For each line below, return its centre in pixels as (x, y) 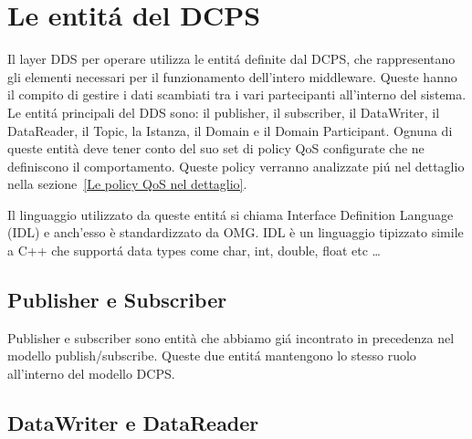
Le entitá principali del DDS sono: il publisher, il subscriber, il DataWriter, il (224, 112)
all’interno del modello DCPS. (91, 374)
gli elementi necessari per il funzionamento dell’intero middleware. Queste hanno (232, 76)
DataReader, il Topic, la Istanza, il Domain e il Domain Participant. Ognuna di (230, 130)
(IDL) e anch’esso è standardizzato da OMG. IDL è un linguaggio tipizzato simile (236, 232)
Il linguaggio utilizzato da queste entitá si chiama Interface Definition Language (231, 214)
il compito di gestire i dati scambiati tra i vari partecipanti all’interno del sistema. (237, 94)
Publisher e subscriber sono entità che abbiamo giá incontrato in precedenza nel (231, 337)
